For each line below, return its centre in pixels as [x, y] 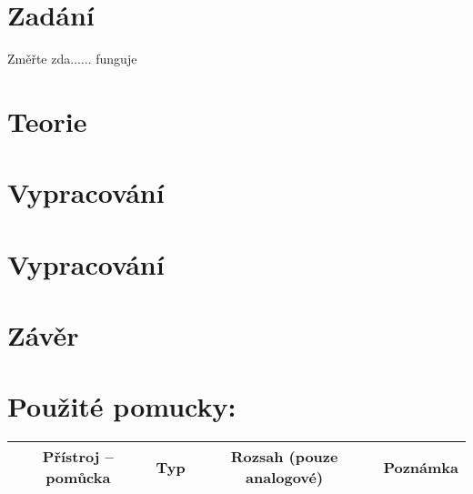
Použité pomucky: [122, 406]
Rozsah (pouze [284, 457]
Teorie [47, 121]
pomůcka [78, 478]
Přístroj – [78, 457]
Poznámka [421, 467]
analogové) [285, 478]
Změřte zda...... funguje [72, 59]
